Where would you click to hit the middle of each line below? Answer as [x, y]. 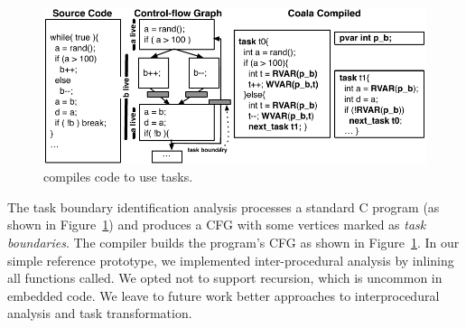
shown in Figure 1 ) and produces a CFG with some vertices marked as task [217, 225]
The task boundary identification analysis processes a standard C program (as [224, 206]
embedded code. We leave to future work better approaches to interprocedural [224, 295]
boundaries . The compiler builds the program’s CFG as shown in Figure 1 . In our [233, 243]
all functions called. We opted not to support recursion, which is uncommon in [225, 278]
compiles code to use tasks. [118, 177]
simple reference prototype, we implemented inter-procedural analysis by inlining [231, 260]
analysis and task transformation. [100, 313]
